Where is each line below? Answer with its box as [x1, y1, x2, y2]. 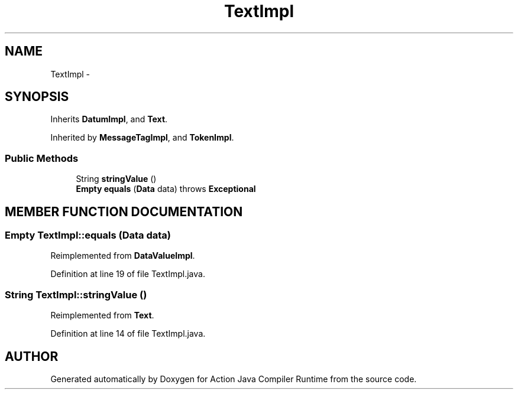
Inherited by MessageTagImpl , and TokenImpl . [50, 132, 234, 143]
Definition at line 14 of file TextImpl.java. [50, 328, 206, 339]
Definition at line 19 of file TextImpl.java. [50, 269, 205, 279]
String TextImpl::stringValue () [5, 288, 147, 301]
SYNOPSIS [5, 89, 69, 105]
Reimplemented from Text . [50, 310, 154, 321]
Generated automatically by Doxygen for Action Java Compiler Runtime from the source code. [50, 374, 417, 384]
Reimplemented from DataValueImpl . [50, 250, 195, 261]
